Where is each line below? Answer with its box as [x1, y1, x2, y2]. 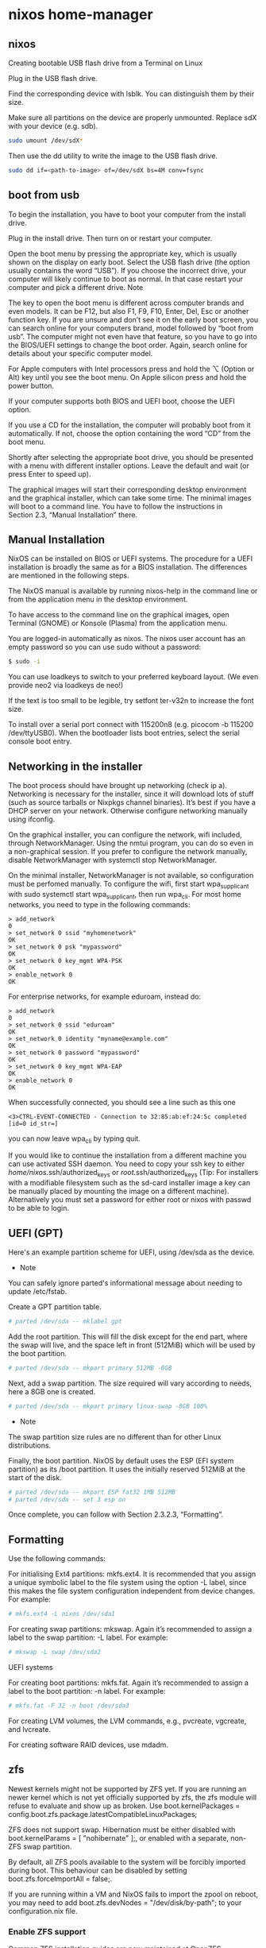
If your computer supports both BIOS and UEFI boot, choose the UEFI [8, 396, 236, 406]
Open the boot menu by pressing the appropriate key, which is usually [8, 249, 237, 258]
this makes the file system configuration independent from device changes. [8, 1587, 256, 1596]
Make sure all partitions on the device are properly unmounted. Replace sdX [8, 113, 257, 122]
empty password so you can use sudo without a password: [8, 642, 201, 652]
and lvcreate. [8, 1724, 52, 1733]
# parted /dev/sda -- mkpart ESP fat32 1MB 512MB [8, 1488, 176, 1496]
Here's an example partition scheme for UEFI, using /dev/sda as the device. [8, 1247, 256, 1257]
